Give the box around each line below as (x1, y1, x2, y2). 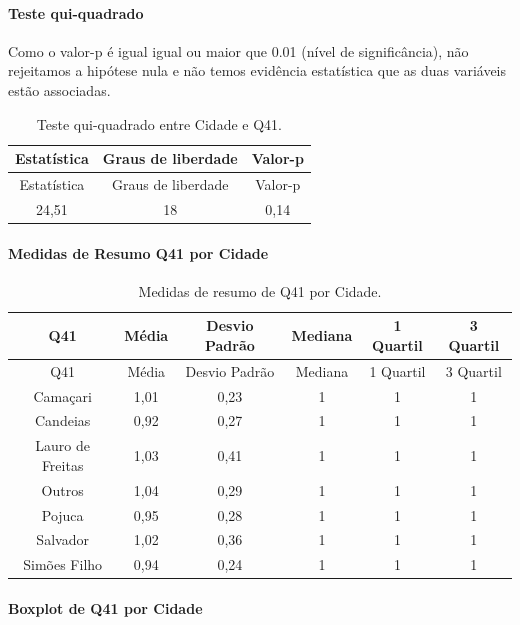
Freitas (41, 454, 84, 475)
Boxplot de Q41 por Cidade (8, 597, 203, 618)
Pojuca (41, 504, 84, 525)
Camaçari (33, 385, 92, 406)
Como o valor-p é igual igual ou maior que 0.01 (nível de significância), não (8, 40, 469, 61)
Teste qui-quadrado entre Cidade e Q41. (36, 113, 282, 134)
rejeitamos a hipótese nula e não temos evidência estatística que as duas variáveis (8, 60, 507, 81)
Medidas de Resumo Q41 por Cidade (8, 242, 269, 263)
